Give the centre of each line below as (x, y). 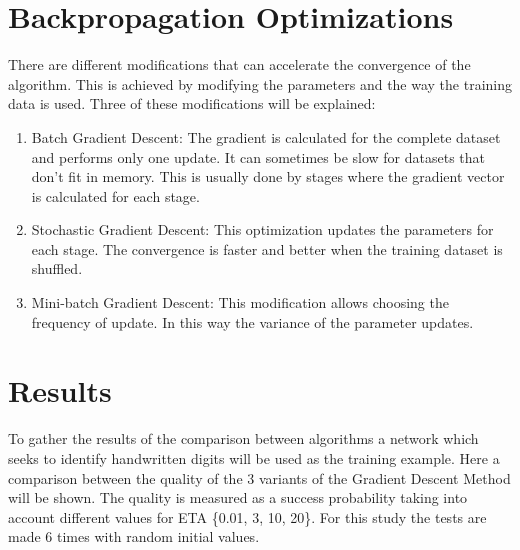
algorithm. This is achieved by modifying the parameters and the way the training (260, 83)
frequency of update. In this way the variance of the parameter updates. (252, 321)
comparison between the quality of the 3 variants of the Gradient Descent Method (259, 477)
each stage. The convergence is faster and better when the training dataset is (267, 248)
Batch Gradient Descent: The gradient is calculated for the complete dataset (266, 136)
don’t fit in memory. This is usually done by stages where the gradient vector (268, 176)
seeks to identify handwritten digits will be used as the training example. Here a (254, 457)
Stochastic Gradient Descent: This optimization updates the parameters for (262, 229)
